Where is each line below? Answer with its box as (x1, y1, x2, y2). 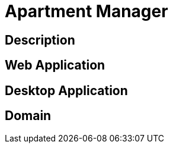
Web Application (5, 58, 105, 73)
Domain (5, 108, 52, 124)
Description (5, 32, 75, 48)
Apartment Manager (5, 1, 168, 21)
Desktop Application (5, 83, 128, 98)
